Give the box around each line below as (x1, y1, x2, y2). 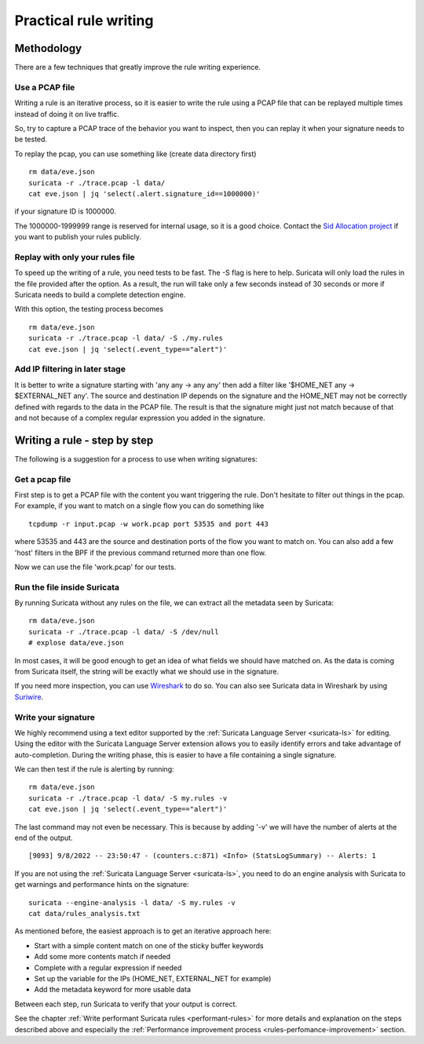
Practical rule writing (14, 12, 154, 29)
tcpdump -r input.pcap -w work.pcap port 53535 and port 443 (28, 519, 269, 528)
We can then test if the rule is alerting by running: (14, 765, 174, 774)
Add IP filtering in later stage (14, 363, 126, 374)
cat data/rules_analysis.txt (28, 909, 141, 918)
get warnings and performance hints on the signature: (14, 880, 189, 889)
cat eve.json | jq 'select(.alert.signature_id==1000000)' (28, 189, 261, 198)
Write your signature (14, 711, 96, 722)
